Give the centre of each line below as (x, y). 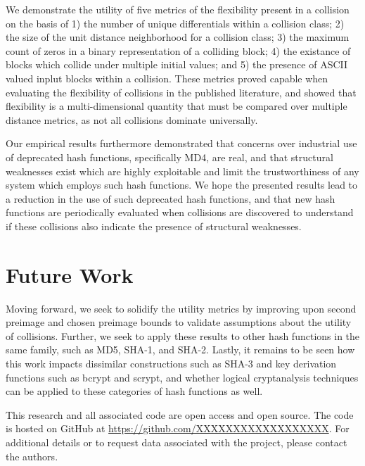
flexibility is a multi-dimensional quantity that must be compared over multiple (177, 106)
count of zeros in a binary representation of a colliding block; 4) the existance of (178, 50)
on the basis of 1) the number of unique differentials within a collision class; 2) (175, 23)
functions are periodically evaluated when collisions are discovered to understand (180, 212)
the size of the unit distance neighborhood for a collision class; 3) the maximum (178, 37)
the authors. (32, 456)
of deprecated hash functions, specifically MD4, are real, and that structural (169, 157)
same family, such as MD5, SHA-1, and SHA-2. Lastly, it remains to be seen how (180, 349)
